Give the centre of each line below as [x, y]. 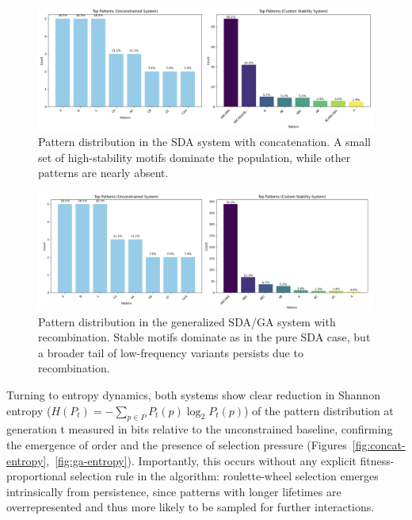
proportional [36, 476]
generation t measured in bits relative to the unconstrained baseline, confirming [200, 429]
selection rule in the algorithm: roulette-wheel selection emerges [224, 476]
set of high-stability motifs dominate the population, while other [195, 157]
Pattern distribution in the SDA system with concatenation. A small [205, 142]
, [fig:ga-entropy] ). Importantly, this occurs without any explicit [201, 460]
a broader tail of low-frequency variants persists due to [171, 352]
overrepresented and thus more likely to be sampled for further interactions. [191, 507]
